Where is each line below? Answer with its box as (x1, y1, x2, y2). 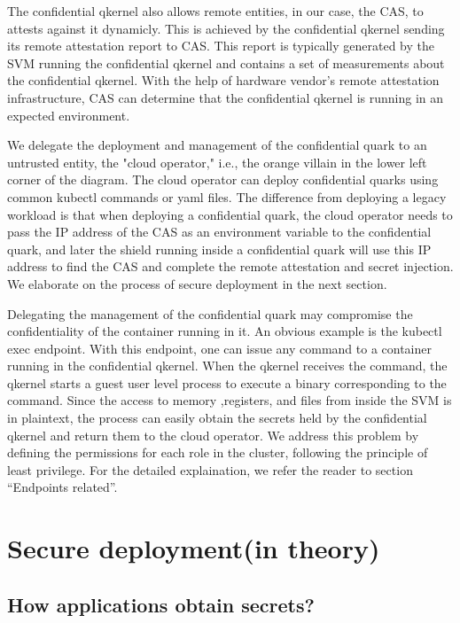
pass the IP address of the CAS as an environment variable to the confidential (7, 222, 432, 241)
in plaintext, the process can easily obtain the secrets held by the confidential (7, 409, 427, 427)
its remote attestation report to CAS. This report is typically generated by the (7, 36, 434, 55)
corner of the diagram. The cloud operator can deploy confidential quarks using (7, 170, 439, 189)
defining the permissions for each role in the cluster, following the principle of (7, 443, 428, 462)
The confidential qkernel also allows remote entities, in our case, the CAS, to (7, 2, 424, 19)
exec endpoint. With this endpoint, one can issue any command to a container (7, 339, 432, 357)
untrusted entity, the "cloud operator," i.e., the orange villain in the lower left (7, 152, 427, 171)
